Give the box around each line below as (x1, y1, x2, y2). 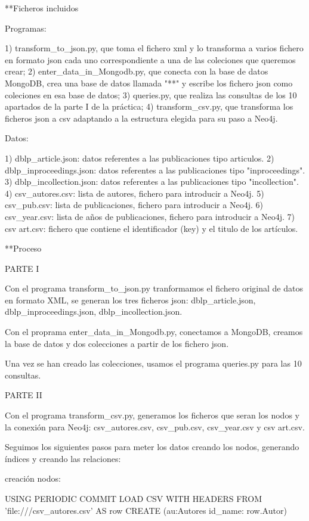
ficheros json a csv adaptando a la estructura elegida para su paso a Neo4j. (5, 111, 278, 124)
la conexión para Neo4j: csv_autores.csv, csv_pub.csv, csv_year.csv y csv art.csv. (5, 420, 305, 433)
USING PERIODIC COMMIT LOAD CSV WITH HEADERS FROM (5, 492, 262, 504)
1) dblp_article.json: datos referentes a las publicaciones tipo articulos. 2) (5, 151, 274, 164)
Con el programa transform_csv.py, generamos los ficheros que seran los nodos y (5, 409, 299, 421)
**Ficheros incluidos (5, 2, 79, 14)
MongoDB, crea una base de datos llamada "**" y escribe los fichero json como (5, 76, 293, 89)
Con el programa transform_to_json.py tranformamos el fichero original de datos (5, 282, 303, 294)
